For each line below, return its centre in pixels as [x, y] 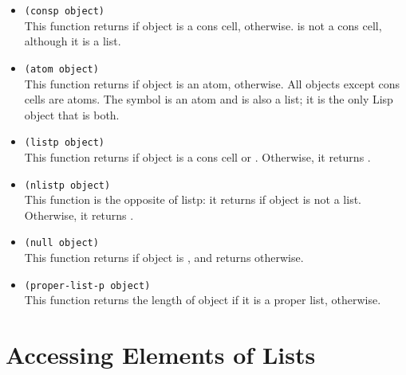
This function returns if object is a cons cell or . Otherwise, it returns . [197, 156]
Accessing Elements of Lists [161, 355]
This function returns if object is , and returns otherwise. [164, 258]
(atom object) [61, 69]
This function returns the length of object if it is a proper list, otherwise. [203, 300]
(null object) [61, 243]
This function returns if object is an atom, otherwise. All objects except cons [212, 83]
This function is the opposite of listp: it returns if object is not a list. [193, 199]
